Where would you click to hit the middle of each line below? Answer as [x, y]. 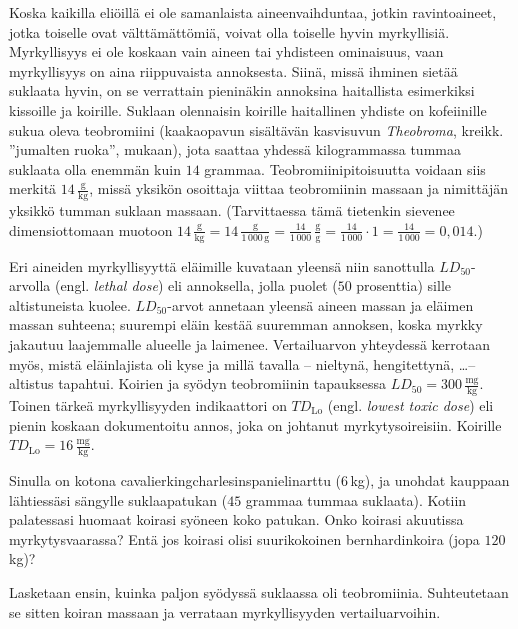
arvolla [30, 285]
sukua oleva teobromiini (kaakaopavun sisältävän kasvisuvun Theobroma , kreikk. [256, 129]
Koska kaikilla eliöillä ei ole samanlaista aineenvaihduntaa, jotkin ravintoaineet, [253, 12]
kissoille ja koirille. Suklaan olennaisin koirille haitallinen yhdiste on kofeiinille [248, 109]
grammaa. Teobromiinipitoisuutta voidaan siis [345, 168]
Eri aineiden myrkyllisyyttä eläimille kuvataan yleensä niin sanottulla [222, 265]
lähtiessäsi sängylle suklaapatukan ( [118, 499]
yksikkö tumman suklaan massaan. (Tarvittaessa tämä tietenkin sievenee [232, 210]
